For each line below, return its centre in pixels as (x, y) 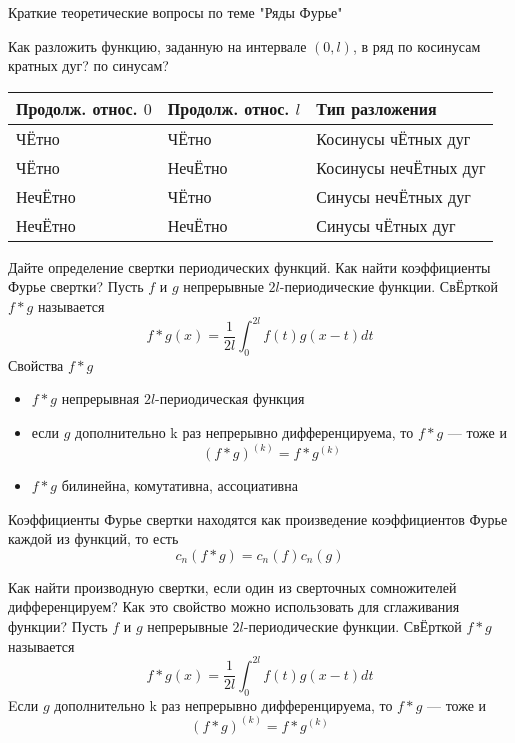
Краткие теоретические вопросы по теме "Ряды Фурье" (175, 12)
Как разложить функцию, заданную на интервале (157, 45)
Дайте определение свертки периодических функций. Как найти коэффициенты (249, 266)
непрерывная (100, 398)
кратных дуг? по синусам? (88, 65)
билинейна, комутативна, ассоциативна (179, 485)
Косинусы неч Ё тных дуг (401, 167)
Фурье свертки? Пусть (76, 286)
